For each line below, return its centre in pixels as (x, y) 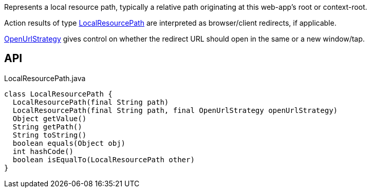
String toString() (50, 135)
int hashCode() (43, 151)
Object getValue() (50, 118)
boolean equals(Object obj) (69, 143)
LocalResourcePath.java (45, 78)
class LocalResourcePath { (58, 94)
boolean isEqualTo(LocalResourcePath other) (104, 159)
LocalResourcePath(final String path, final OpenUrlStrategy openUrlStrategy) (175, 110)
